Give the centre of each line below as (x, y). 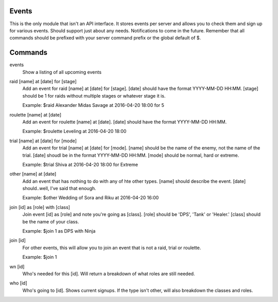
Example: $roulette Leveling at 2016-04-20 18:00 (74, 131)
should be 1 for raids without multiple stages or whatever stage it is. (94, 96)
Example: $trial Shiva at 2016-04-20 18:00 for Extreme (80, 164)
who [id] (19, 283)
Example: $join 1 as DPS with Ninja (59, 231)
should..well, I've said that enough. (59, 188)
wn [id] (17, 267)
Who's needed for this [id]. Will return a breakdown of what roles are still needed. (109, 273)
